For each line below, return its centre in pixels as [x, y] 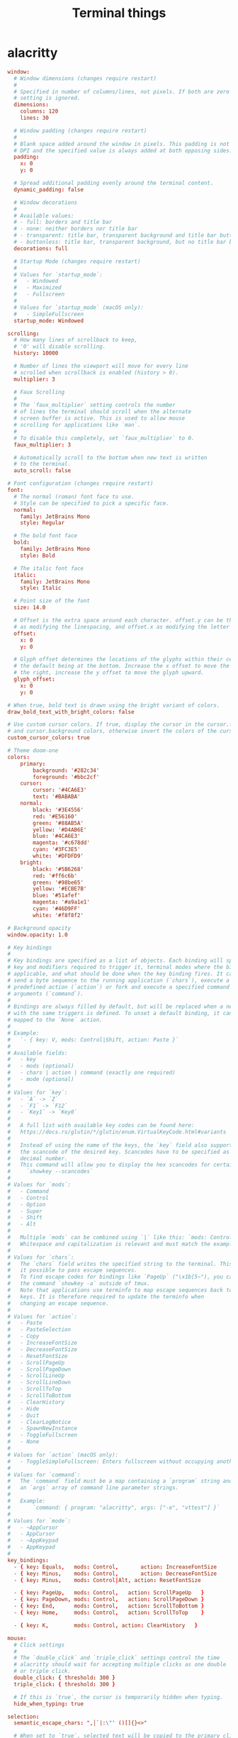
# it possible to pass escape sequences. [73, 1270]
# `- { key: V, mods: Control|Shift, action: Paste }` [93, 1040]
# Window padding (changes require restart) [80, 130]
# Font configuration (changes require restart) [80, 483]
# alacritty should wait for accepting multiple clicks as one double [120, 1665]
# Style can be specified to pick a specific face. [92, 503]
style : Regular [42, 523]
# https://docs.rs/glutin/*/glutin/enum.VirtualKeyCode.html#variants [117, 1132]
